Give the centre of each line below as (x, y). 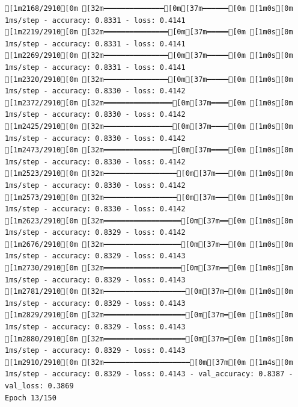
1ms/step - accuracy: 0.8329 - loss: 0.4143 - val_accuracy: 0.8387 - (149, 374)
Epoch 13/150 (31, 398)
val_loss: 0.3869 (39, 386)
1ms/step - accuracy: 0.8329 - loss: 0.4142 (95, 233)
